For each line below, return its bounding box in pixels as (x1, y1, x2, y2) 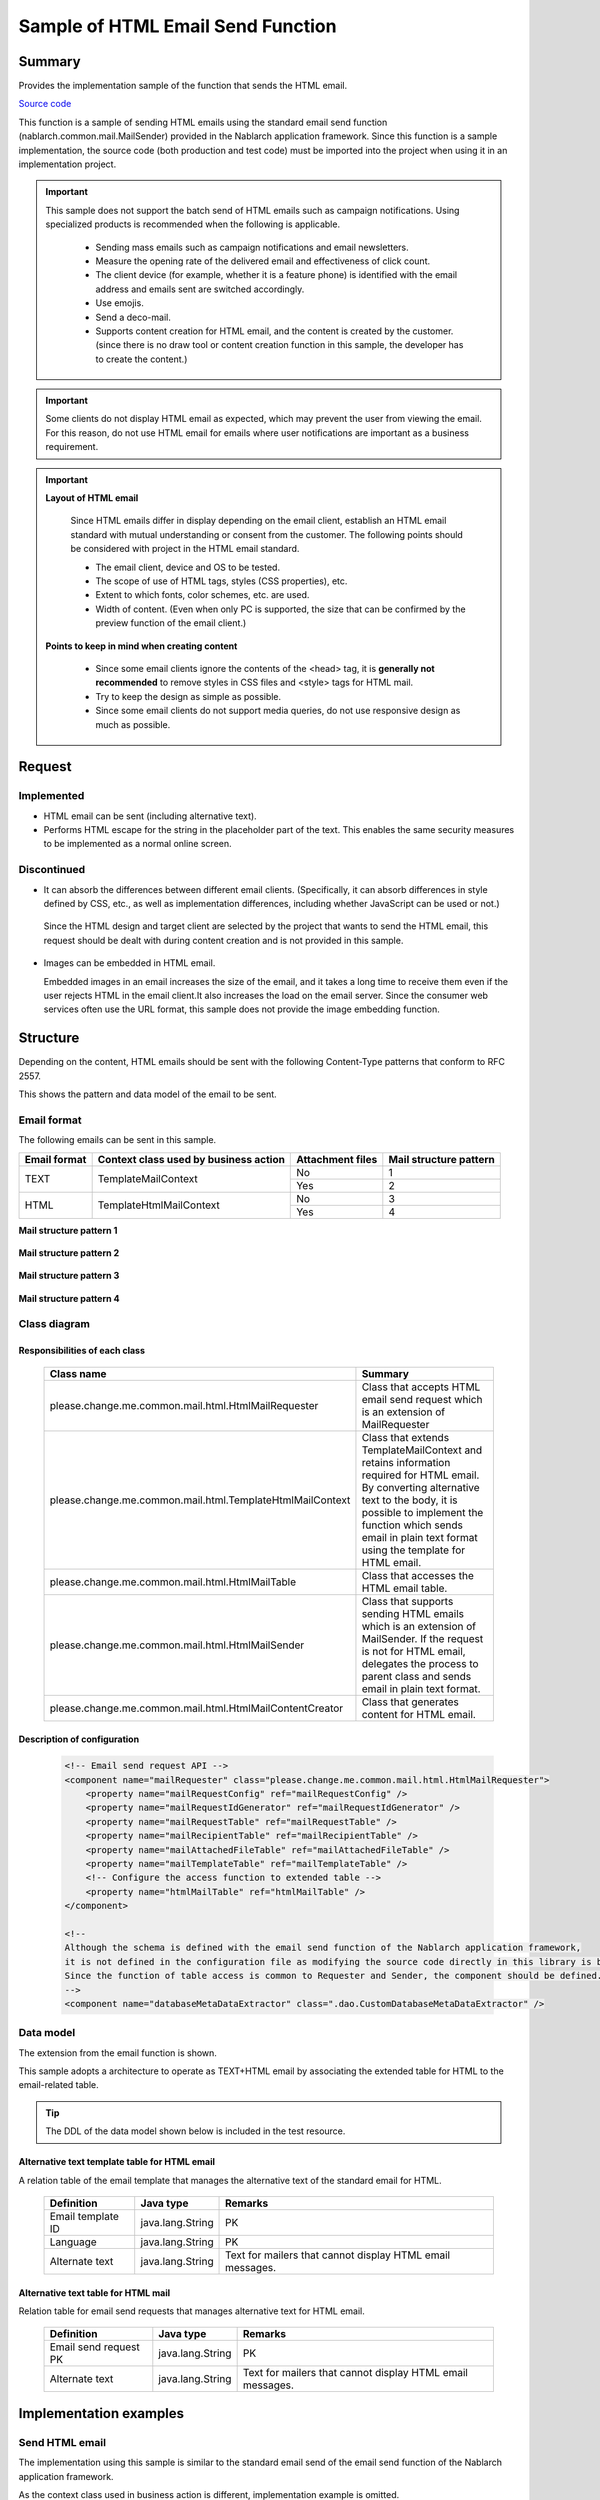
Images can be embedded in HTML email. (43, 957, 216, 969)
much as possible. (95, 718, 171, 730)
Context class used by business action (97, 1152, 285, 1166)
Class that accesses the (361, 1568, 475, 1582)
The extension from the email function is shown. (18, 2046, 217, 2059)
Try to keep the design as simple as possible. (95, 690, 282, 702)
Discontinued (18, 863, 86, 877)
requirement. (45, 441, 99, 453)
